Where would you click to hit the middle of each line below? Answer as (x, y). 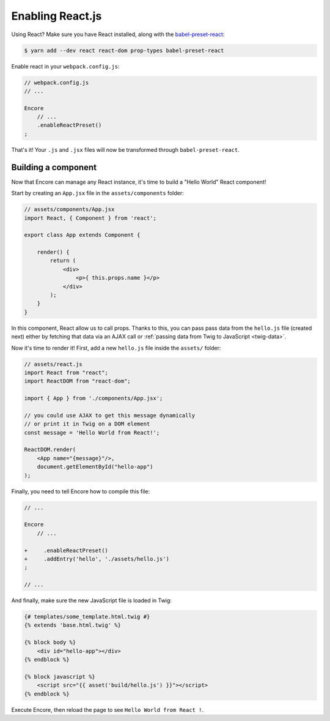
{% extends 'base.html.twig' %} (73, 625)
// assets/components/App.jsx (69, 209)
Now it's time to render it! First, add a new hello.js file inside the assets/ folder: (116, 348)
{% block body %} (50, 642)
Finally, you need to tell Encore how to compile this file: (80, 491)
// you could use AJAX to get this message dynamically (110, 415)
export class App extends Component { (82, 235)
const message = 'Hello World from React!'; (92, 432)
